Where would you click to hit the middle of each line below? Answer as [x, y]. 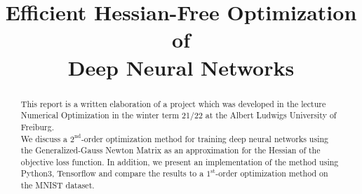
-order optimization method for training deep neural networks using [205, 138]
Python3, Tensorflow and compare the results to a [112, 173]
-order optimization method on [272, 173]
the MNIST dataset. [58, 185]
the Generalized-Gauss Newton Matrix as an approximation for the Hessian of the [170, 150]
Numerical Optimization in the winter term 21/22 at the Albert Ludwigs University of [179, 115]
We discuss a [44, 138]
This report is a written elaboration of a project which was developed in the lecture [173, 103]
